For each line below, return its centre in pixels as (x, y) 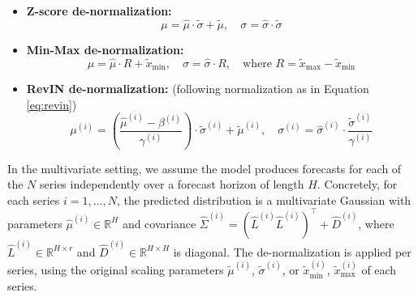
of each (379, 269)
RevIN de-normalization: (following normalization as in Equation (198, 89)
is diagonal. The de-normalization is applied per (292, 251)
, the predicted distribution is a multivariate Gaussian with (264, 199)
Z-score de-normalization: (99, 11)
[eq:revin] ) (52, 104)
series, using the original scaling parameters (116, 269)
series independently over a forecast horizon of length (172, 184)
